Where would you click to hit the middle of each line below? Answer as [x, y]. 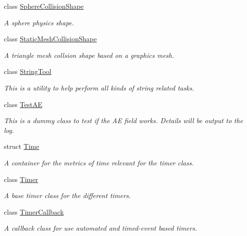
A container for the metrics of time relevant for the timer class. [99, 162]
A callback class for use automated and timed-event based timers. [101, 228]
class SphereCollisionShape [44, 6]
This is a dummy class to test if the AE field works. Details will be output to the [123, 120]
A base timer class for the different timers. [67, 195]
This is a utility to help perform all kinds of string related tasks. [99, 87]
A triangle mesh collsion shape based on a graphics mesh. [89, 55]
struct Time [22, 146]
